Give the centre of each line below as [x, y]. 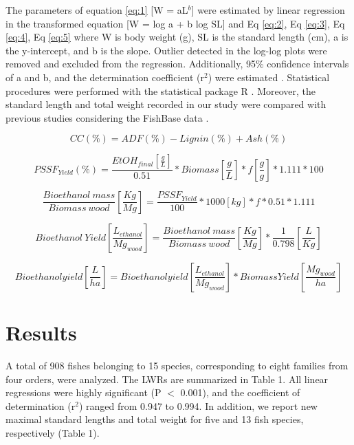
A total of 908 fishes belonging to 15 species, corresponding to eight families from [177, 365]
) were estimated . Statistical [269, 77]
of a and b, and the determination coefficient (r [105, 77]
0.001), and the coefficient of [240, 392]
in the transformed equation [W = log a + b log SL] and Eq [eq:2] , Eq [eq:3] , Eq [175, 23]
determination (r [41, 405]
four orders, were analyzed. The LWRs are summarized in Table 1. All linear [167, 379]
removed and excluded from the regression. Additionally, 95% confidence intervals [177, 64]
